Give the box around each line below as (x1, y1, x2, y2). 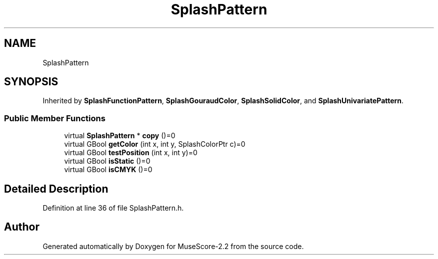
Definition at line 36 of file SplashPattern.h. (42, 204, 184, 213)
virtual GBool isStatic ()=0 (64, 157, 150, 166)
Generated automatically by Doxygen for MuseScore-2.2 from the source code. (42, 242, 304, 251)
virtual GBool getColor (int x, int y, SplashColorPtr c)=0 (64, 140, 245, 149)
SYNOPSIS (4, 75, 58, 88)
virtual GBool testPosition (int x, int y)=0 (64, 148, 197, 157)
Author (4, 221, 39, 234)
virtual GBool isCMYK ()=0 (64, 165, 152, 174)
